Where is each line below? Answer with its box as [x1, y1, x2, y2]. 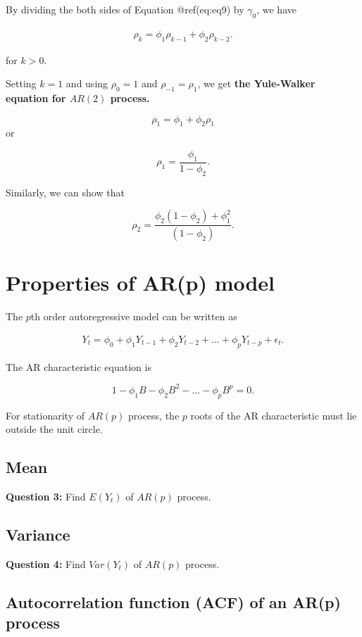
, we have [256, 2, 297, 16]
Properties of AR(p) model [6, 268, 275, 297]
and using [65, 76, 108, 91]
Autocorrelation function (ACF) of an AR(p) [6, 591, 341, 612]
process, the [127, 408, 180, 422]
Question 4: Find [6, 556, 86, 571]
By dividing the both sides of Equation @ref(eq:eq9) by [6, 2, 244, 16]
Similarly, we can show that [6, 184, 125, 199]
